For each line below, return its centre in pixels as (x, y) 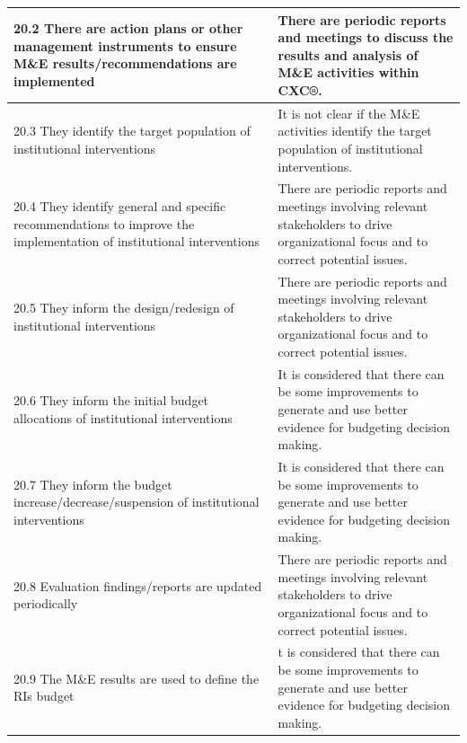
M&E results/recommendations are (125, 63)
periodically (46, 603)
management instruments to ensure (125, 45)
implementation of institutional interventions (137, 241)
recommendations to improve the (104, 223)
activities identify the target (355, 131)
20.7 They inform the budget (93, 484)
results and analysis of (348, 54)
